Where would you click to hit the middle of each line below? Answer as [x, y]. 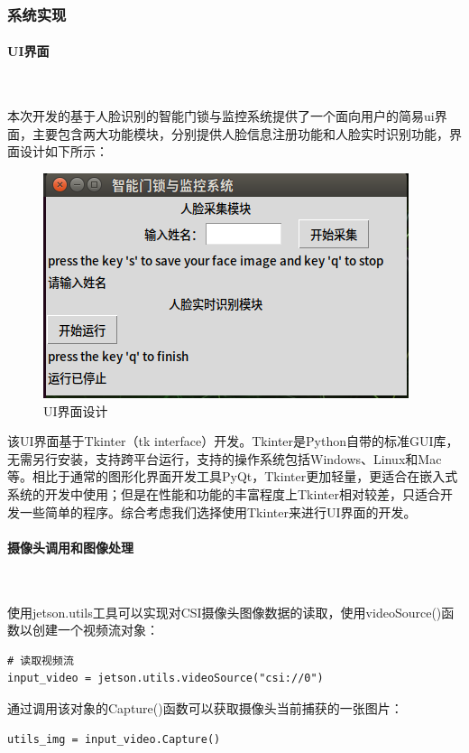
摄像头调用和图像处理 [70, 547]
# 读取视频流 [41, 660]
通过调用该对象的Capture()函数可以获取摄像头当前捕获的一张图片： [205, 707]
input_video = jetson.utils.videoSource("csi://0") [166, 679]
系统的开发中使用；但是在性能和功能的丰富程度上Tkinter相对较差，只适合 [224, 493]
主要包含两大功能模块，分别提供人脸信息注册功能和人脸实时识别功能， [240, 133]
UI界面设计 [76, 410]
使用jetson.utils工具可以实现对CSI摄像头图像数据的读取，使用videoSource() [225, 612]
